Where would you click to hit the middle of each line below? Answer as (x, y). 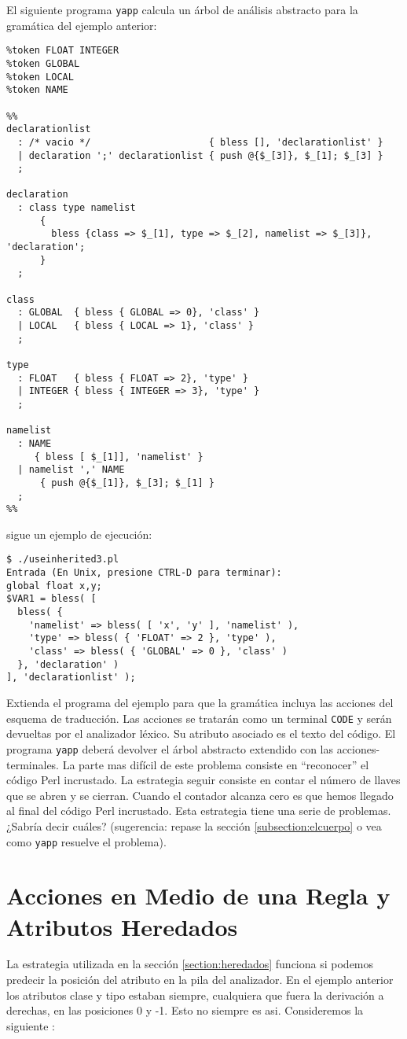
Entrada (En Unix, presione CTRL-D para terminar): (144, 573)
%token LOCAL (40, 77)
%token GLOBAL (43, 63)
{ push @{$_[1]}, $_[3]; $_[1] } (127, 483)
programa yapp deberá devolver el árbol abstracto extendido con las (170, 748)
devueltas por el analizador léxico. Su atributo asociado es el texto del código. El (201, 733)
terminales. (33, 764)
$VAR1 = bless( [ (51, 599)
